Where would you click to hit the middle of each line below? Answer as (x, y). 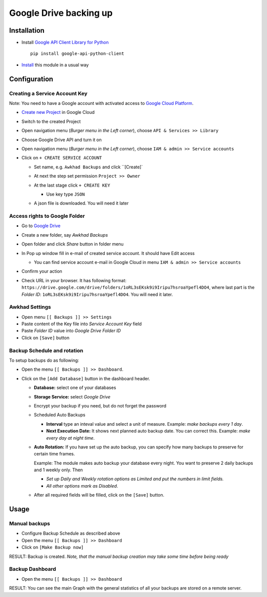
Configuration (31, 79)
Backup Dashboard (33, 569)
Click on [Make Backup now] (53, 547)
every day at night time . (70, 438)
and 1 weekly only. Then (58, 470)
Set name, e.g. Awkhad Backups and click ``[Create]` (88, 167)
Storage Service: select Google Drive (72, 397)
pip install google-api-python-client (77, 54)
